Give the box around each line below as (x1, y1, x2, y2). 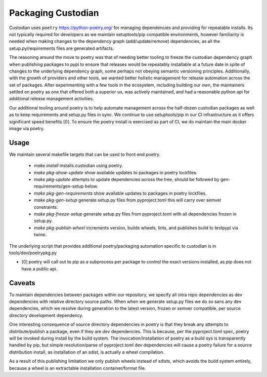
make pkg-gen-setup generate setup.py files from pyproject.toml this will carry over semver (34, 197, 222, 203)
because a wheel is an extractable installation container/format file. (9, 365, 146, 371)
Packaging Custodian (9, 7, 99, 18)
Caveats (9, 279, 36, 287)
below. (85, 183, 98, 189)
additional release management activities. (9, 96, 94, 102)
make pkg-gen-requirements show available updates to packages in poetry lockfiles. (34, 190, 207, 196)
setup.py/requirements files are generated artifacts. (9, 45, 114, 51)
